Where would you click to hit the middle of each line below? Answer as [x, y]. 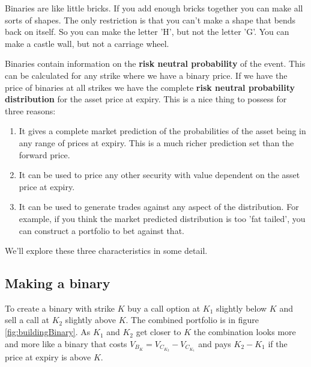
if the [278, 343]
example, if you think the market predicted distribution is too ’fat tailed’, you [162, 218]
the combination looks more [245, 332]
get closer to [159, 332]
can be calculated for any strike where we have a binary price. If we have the [146, 75]
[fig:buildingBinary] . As [48, 332]
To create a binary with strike [60, 308]
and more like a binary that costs [66, 343]
